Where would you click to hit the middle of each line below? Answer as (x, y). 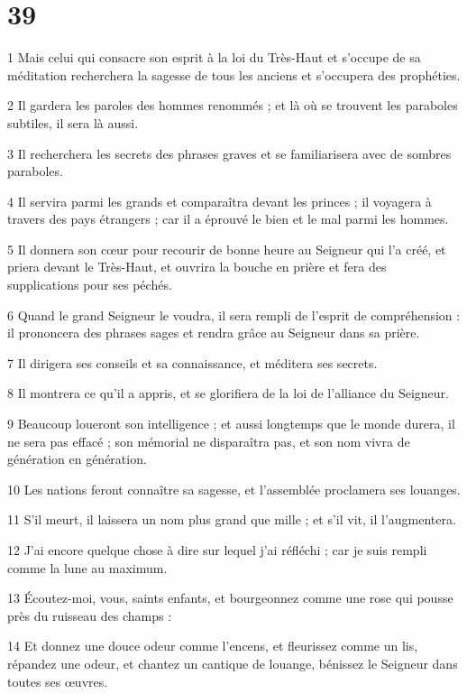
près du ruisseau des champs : (90, 615)
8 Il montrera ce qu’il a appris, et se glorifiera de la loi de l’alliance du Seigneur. (228, 393)
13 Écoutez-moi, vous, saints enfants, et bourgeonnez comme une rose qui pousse (230, 598)
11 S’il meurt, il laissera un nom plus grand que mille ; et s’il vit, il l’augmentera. (232, 519)
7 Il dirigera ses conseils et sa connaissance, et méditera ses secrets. (192, 362)
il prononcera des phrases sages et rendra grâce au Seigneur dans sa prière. (214, 333)
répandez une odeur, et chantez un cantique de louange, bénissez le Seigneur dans (233, 663)
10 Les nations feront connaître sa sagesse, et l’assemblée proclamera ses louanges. (234, 489)
